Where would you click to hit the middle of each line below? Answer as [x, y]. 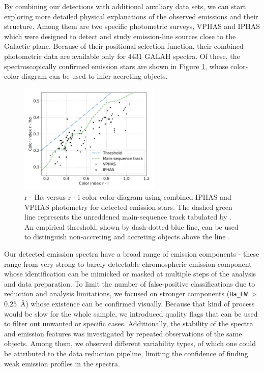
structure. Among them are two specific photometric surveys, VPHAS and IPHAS [132, 26]
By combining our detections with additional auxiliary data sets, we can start [125, 6]
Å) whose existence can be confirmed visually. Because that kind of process [137, 304]
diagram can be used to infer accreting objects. [95, 76]
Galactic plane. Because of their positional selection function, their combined [124, 46]
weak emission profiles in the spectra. [62, 363]
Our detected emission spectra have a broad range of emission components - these [132, 254]
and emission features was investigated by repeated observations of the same [123, 333]
